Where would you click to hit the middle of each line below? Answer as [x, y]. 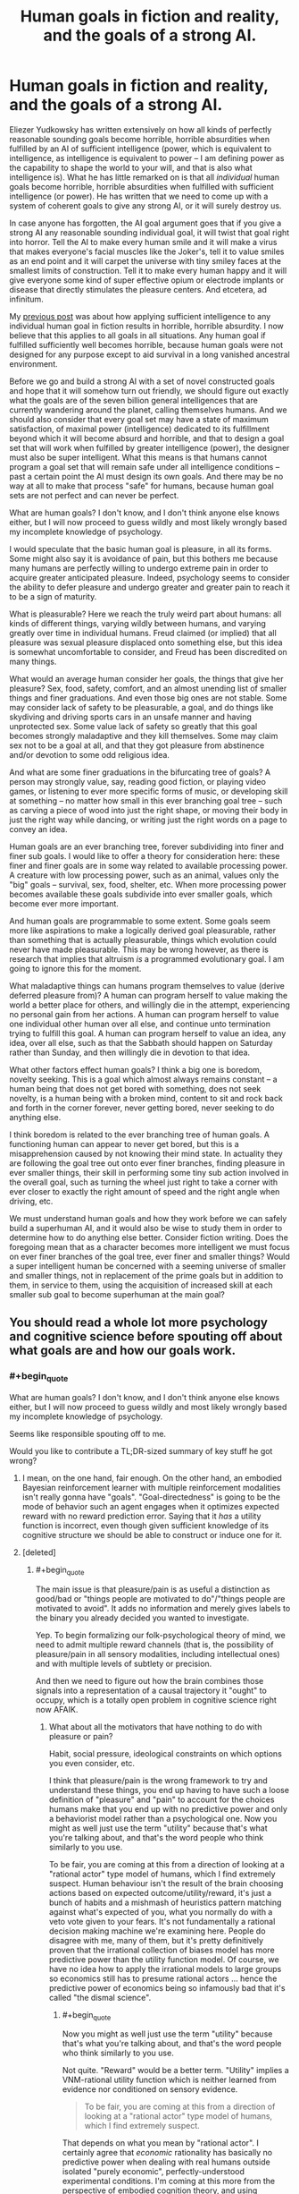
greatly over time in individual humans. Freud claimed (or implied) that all [143, 633]
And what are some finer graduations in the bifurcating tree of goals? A [140, 772]
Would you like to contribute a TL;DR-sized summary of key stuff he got [141, 1450]
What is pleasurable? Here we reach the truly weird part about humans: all [145, 614]
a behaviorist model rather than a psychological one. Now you [163, 1818]
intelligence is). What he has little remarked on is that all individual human [144, 177]
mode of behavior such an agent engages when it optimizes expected [150, 1506]
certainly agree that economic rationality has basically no [167, 2153]
